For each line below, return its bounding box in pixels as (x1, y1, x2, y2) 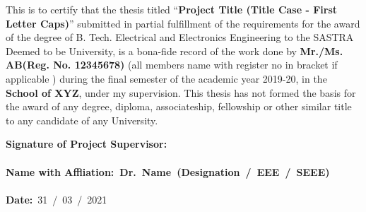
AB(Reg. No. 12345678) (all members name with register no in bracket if (6, 57, 338, 72)
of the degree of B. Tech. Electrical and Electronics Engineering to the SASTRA (6, 30, 354, 45)
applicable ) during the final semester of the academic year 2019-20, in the (6, 71, 327, 86)
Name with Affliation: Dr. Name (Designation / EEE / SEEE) (6, 164, 330, 179)
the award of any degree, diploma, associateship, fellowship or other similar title (6, 99, 352, 114)
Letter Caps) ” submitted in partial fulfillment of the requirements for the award (6, 16, 360, 30)
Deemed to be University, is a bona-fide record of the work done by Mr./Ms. (6, 43, 343, 58)
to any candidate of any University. (6, 112, 158, 127)
